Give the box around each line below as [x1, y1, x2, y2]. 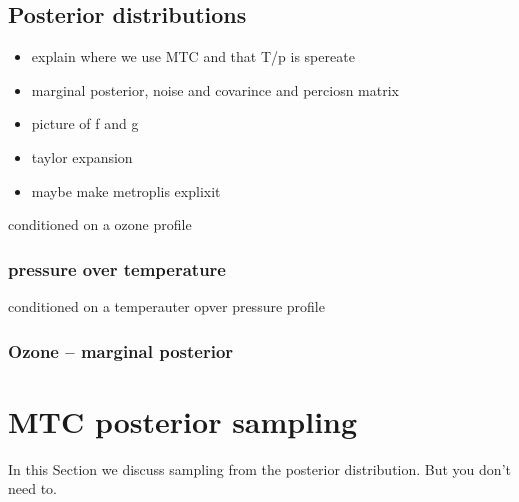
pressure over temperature [8, 256, 226, 281]
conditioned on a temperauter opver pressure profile [8, 295, 325, 316]
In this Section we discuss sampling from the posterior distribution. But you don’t [8, 458, 511, 479]
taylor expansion [31, 146, 133, 167]
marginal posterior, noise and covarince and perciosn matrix [31, 79, 400, 100]
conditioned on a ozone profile [8, 214, 192, 235]
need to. [8, 478, 57, 499]
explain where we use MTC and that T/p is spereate [31, 46, 355, 67]
